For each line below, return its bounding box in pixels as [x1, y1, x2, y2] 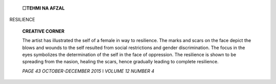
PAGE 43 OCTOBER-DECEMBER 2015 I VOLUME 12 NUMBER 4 [22, 68, 154, 74]
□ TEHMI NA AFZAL [22, 5, 65, 11]
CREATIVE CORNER [22, 28, 65, 34]
